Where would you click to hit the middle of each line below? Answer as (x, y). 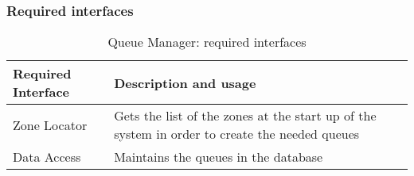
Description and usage (185, 82)
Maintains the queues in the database (219, 157)
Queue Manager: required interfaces (207, 42)
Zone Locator (50, 124)
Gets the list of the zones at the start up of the (245, 116)
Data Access (47, 157)
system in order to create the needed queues (237, 134)
